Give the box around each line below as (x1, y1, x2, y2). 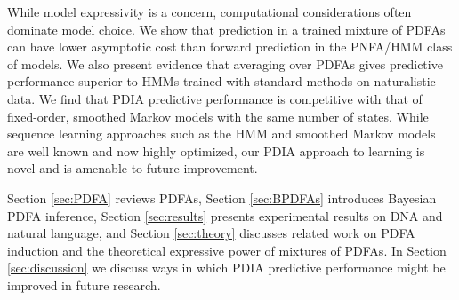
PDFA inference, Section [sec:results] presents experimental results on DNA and (7, 206, 443, 225)
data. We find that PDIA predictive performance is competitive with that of (7, 89, 423, 107)
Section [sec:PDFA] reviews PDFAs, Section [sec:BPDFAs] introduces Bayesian (7, 188, 437, 207)
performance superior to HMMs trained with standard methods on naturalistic (7, 72, 436, 91)
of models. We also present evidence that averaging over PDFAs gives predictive (7, 54, 443, 73)
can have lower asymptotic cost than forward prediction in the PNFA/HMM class (7, 37, 453, 56)
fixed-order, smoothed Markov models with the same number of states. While (7, 107, 429, 125)
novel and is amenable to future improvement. (7, 159, 258, 178)
